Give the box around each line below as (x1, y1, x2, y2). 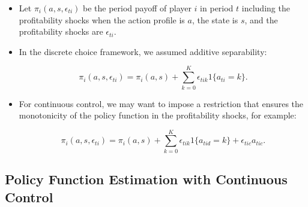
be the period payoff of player (83, 2, 192, 14)
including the (241, 2, 290, 14)
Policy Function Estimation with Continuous (5, 170, 288, 188)
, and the (244, 13, 278, 26)
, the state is (192, 13, 238, 26)
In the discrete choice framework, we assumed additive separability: (19, 45, 267, 57)
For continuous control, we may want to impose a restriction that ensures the (19, 97, 304, 109)
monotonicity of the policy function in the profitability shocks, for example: (19, 109, 297, 121)
